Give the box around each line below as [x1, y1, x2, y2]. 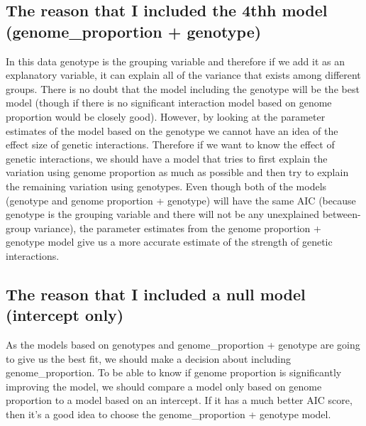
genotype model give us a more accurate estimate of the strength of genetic [6, 234, 333, 249]
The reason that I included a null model [6, 283, 306, 305]
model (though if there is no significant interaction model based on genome [6, 95, 332, 110]
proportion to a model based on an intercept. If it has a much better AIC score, [6, 393, 353, 408]
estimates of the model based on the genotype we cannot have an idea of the [6, 123, 338, 138]
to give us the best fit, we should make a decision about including [6, 351, 292, 366]
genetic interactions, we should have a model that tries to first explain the [6, 151, 328, 165]
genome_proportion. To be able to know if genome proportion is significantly [6, 365, 342, 380]
